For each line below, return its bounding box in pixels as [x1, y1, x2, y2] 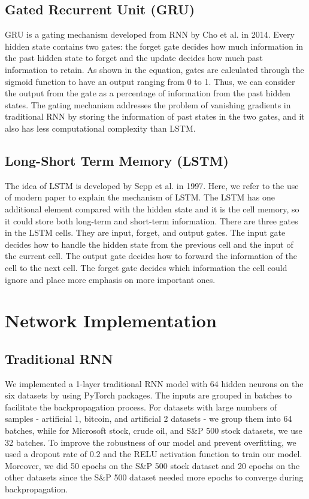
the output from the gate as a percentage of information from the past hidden [5, 87, 291, 99]
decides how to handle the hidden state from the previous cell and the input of [5, 238, 293, 250]
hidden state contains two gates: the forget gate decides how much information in [5, 39, 304, 52]
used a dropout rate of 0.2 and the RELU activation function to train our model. [5, 448, 302, 460]
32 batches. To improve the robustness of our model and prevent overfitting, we [5, 436, 296, 448]
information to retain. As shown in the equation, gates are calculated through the [5, 63, 304, 75]
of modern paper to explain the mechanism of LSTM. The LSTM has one [5, 191, 275, 203]
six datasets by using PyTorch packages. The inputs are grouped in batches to [5, 389, 292, 401]
